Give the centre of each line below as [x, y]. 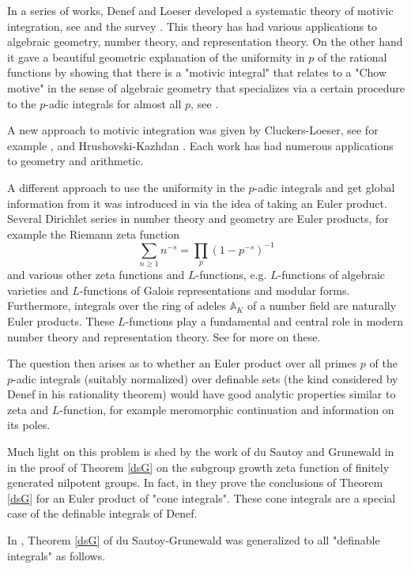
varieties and [38, 290]
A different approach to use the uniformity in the [126, 187]
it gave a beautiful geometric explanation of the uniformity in [156, 57]
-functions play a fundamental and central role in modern [264, 320]
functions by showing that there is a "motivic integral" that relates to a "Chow [197, 72]
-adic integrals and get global [324, 187]
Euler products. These [61, 320]
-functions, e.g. [231, 275]
